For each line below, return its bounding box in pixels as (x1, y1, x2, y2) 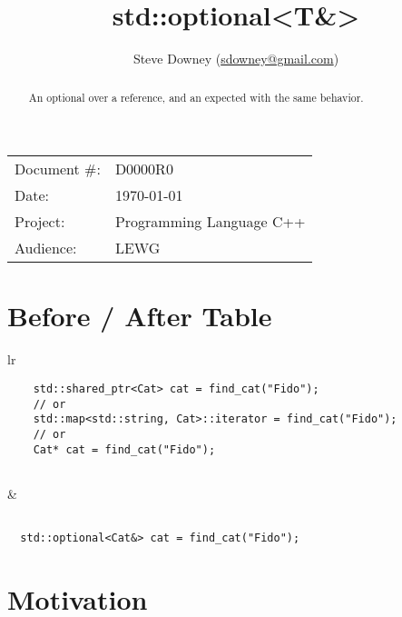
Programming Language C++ (114, 211, 306, 233)
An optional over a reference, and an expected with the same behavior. (28, 89, 364, 104)
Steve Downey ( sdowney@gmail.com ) (132, 49, 339, 68)
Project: (15, 211, 65, 233)
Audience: (15, 237, 77, 259)
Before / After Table (7, 297, 272, 334)
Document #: (15, 158, 101, 180)
